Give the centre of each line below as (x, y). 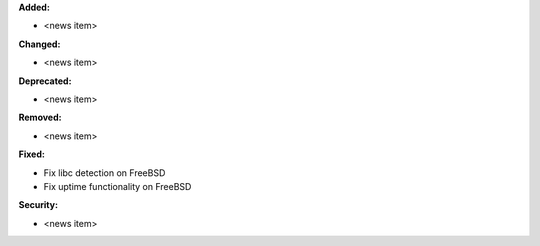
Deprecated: (45, 81)
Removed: (40, 117)
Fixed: (31, 154)
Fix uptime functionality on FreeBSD (117, 186)
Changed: (39, 44)
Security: (38, 205)
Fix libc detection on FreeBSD (104, 172)
